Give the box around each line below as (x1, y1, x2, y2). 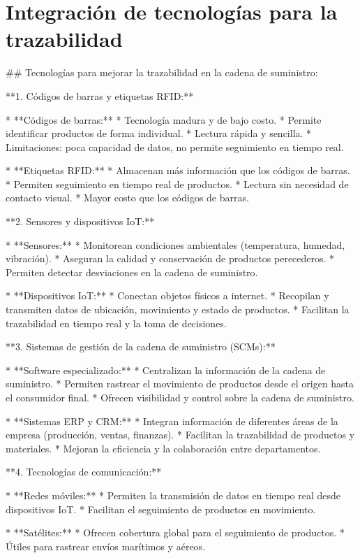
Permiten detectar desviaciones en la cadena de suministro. (6, 264, 258, 279)
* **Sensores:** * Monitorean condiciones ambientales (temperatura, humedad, (6, 237, 345, 252)
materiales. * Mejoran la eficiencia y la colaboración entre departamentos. (6, 441, 321, 455)
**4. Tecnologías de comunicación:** (6, 464, 162, 479)
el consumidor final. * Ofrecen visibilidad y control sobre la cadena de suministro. (6, 390, 354, 404)
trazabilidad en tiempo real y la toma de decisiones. (6, 315, 227, 330)
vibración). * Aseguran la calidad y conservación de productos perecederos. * (6, 251, 335, 266)
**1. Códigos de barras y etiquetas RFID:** (6, 88, 194, 103)
